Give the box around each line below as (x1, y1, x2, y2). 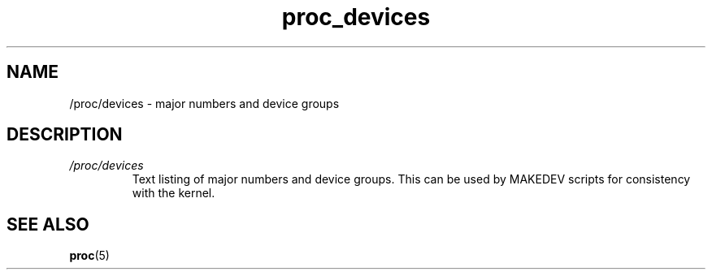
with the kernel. (132, 186, 215, 201)
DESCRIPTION (7, 124, 123, 145)
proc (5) (69, 248, 110, 263)
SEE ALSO (7, 213, 89, 235)
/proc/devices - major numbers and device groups (69, 96, 340, 110)
